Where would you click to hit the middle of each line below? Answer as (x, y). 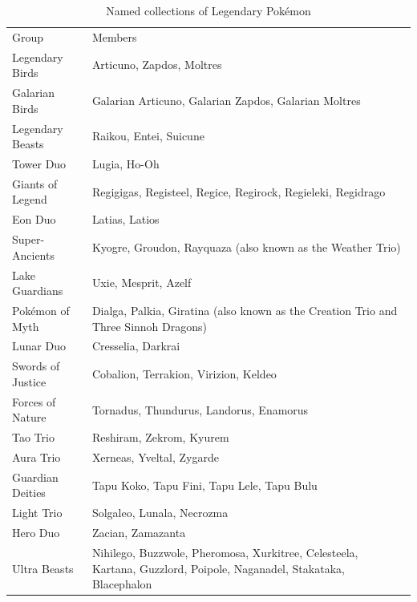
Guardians (38, 291)
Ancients (33, 255)
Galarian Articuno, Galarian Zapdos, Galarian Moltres (226, 100)
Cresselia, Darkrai (136, 346)
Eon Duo (34, 219)
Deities (29, 493)
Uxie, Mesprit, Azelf (142, 283)
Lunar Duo (39, 346)
